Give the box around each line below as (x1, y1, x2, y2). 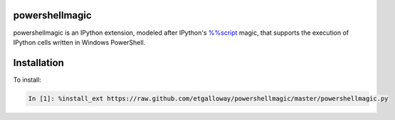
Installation (13, 57, 64, 69)
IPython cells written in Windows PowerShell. (13, 38, 146, 46)
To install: (13, 75, 42, 84)
